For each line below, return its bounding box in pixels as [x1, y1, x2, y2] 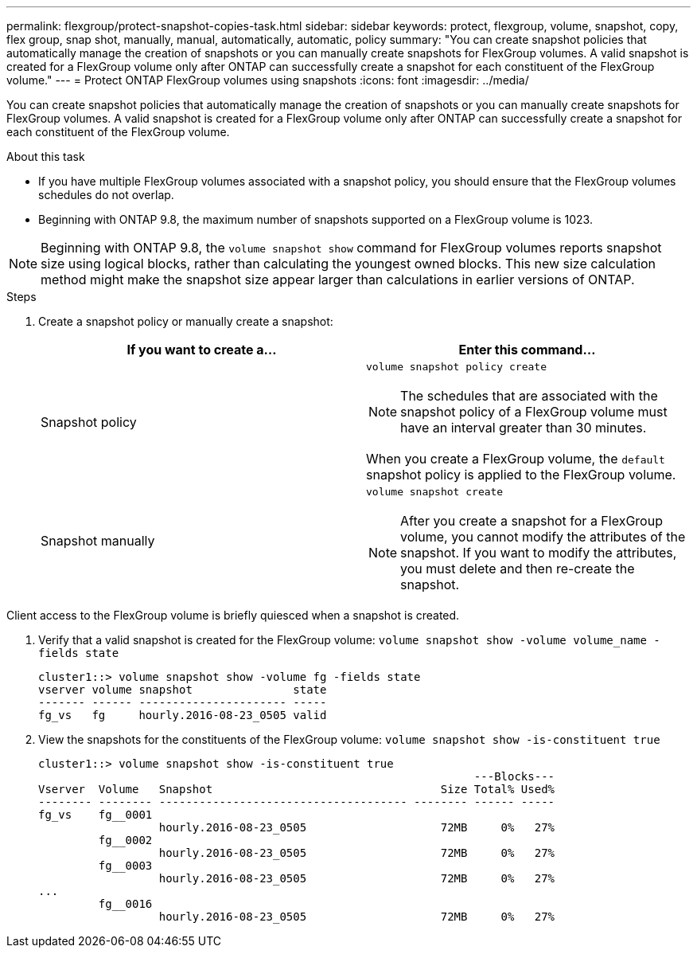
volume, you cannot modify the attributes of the [400, 529, 686, 545]
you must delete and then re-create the [400, 561, 635, 577]
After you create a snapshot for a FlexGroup [400, 513, 663, 529]
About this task [6, 150, 85, 163]
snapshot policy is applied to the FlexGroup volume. [366, 467, 676, 483]
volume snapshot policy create [366, 361, 547, 373]
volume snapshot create [366, 486, 504, 498]
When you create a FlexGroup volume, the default [366, 451, 665, 467]
